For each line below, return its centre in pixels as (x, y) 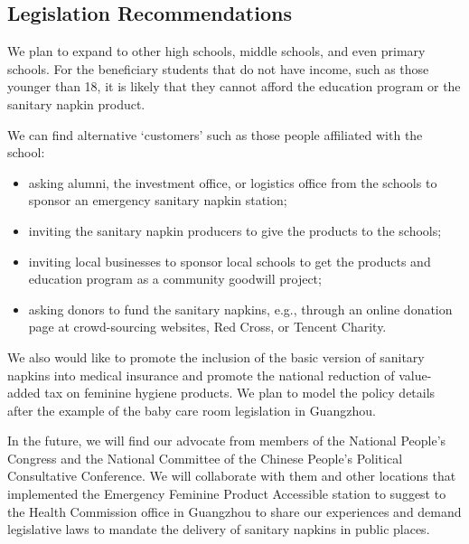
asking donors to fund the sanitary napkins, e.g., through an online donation (240, 309)
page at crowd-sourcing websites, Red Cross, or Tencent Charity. (207, 327)
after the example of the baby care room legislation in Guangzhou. (192, 410)
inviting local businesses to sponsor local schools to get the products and (230, 261)
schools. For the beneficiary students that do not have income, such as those (218, 68)
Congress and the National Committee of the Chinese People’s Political (205, 458)
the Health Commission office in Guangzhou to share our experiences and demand (234, 511)
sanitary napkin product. (76, 103)
